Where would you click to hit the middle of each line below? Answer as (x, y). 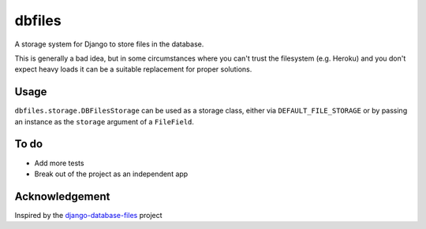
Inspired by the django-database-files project (88, 215)
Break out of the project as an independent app (111, 174)
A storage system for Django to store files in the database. (109, 44)
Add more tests (59, 163)
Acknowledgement (62, 196)
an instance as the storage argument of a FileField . (105, 121)
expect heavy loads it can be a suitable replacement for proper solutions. (133, 69)
